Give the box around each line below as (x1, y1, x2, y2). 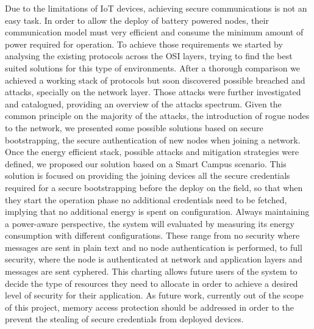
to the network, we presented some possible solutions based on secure (5, 121, 263, 134)
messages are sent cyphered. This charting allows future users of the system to (5, 265, 298, 278)
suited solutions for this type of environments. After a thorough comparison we (5, 61, 301, 74)
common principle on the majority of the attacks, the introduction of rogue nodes (5, 109, 310, 122)
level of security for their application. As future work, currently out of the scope (5, 289, 304, 302)
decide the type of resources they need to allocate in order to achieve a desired (5, 277, 298, 289)
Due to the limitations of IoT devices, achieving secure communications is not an (5, 2, 307, 14)
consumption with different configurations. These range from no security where (5, 229, 300, 242)
